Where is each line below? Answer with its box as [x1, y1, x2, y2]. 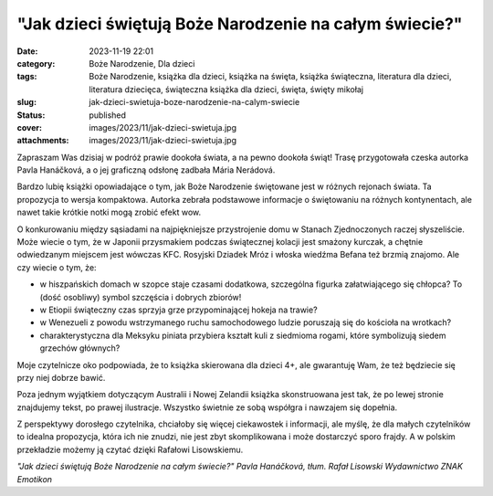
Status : [16, 110, 46, 121]
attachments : [16, 135, 69, 146]
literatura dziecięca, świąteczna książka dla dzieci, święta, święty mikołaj [89, 83, 364, 95]
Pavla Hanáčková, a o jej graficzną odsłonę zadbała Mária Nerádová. [16, 164, 276, 175]
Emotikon [16, 473, 53, 484]
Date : [16, 46, 38, 57]
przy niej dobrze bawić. [16, 372, 106, 383]
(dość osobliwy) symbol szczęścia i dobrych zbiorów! [39, 291, 242, 302]
